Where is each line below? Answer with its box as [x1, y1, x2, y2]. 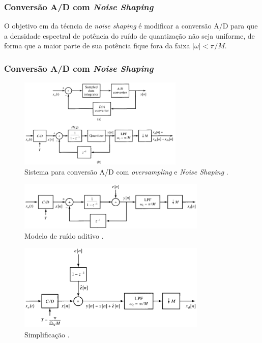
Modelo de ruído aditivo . [24, 230, 104, 241]
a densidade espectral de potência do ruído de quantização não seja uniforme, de [4, 30, 255, 41]
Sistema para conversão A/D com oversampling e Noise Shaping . [24, 166, 228, 177]
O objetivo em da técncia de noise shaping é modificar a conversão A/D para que [4, 20, 258, 31]
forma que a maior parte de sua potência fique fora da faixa [4, 40, 190, 51]
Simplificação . [24, 329, 70, 339]
